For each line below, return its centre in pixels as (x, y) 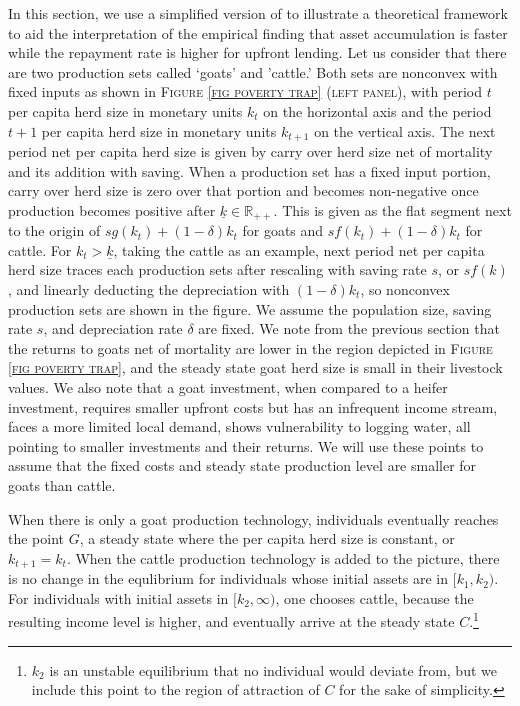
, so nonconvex (405, 289)
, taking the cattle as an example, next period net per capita (299, 249)
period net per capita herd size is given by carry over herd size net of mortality (250, 151)
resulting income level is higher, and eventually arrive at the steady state (231, 621)
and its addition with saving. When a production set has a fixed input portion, (249, 170)
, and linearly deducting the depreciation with (149, 289)
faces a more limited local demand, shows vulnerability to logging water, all (239, 426)
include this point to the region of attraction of (175, 689)
